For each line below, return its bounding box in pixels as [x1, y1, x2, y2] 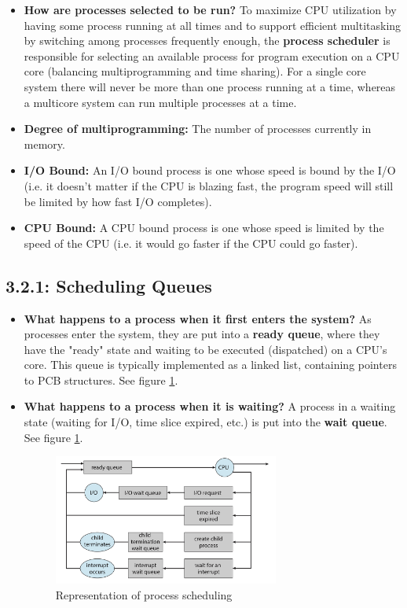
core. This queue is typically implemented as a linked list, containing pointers [24, 356, 397, 373]
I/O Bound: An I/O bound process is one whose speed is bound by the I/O [24, 162, 396, 179]
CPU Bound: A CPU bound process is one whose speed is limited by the [24, 219, 384, 236]
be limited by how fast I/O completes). [24, 193, 212, 209]
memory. [24, 135, 65, 152]
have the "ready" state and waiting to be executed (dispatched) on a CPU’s [24, 341, 387, 357]
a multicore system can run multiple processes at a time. [24, 94, 297, 110]
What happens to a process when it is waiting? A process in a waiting [24, 398, 396, 415]
